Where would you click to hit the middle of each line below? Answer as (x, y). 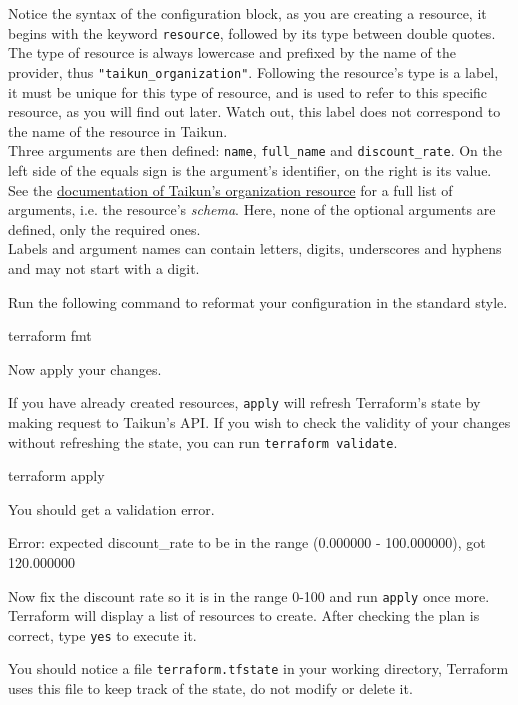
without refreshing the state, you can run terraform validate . (203, 441)
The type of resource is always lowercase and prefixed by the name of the (232, 52)
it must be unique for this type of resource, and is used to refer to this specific (248, 91)
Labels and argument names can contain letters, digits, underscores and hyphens (255, 248)
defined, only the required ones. (104, 228)
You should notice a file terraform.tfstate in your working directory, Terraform (258, 668)
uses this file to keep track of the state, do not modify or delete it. (210, 688)
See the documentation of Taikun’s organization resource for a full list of (230, 189)
